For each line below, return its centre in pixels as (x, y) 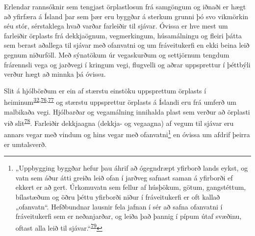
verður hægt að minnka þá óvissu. (55, 74)
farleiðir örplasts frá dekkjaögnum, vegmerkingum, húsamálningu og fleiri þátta (123, 35)
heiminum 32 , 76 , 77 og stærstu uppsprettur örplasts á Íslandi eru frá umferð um (120, 101)
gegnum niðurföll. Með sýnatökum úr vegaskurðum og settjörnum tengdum (117, 54)
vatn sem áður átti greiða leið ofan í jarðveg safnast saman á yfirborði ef (124, 177)
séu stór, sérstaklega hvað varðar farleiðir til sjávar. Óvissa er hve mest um (116, 26)
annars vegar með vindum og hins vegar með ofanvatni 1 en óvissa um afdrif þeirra (127, 134)
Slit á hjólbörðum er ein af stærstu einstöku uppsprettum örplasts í (105, 90)
